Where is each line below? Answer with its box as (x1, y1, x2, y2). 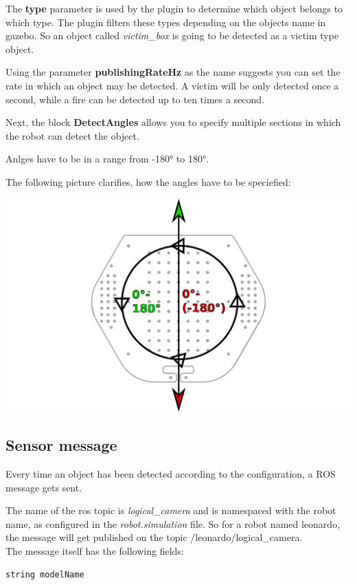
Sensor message (5, 434, 117, 456)
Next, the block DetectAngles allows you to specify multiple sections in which (5, 115, 341, 129)
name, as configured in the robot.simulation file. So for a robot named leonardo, (5, 516, 341, 531)
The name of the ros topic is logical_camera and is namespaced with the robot (5, 503, 336, 518)
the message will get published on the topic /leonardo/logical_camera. (5, 530, 303, 544)
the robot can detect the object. (5, 128, 139, 142)
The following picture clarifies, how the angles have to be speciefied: (5, 174, 291, 189)
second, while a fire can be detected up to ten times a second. (5, 92, 265, 106)
